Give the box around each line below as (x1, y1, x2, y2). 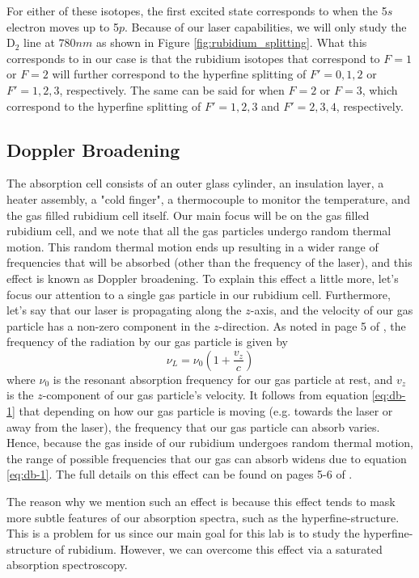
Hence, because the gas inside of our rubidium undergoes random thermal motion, (6, 434, 413, 451)
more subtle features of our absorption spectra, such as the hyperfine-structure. (6, 508, 400, 525)
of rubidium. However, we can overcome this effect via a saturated (55, 540, 383, 557)
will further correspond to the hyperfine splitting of (52, 65, 307, 82)
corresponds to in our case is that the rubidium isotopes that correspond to (6, 49, 380, 66)
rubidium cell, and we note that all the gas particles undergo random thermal (6, 222, 391, 239)
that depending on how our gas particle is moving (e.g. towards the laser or (19, 403, 393, 420)
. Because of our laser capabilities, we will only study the (124, 18, 407, 35)
